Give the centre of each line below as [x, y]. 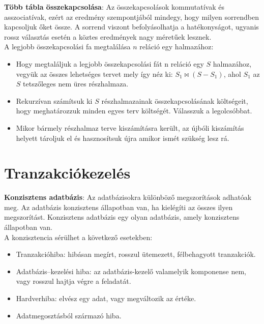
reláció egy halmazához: [177, 47]
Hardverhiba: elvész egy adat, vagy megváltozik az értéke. [106, 298]
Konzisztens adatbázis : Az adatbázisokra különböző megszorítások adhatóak [128, 197]
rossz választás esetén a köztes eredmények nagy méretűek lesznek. [108, 36]
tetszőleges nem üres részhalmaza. [76, 84]
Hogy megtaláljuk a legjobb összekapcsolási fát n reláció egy [110, 63]
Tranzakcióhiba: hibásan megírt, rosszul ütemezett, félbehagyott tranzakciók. [136, 254]
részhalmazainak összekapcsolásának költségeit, [175, 100]
